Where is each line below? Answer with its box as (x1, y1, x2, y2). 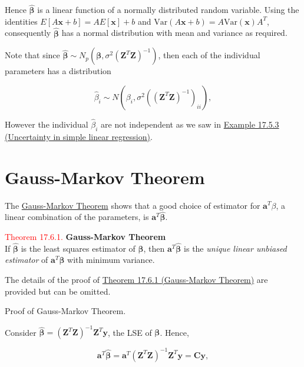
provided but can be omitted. (5, 285, 111, 297)
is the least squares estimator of (21, 242, 136, 254)
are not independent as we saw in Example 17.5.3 (101, 118, 279, 131)
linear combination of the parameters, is (5, 211, 149, 223)
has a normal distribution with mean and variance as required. (61, 26, 288, 39)
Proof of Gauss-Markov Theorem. (5, 305, 126, 317)
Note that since (5, 49, 60, 61)
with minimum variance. (67, 253, 155, 266)
